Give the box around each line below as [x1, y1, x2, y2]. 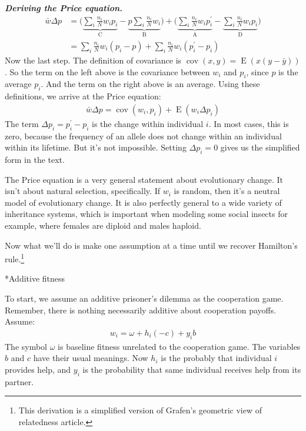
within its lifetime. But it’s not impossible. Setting [5, 141, 187, 153]
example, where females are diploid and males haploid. [5, 219, 201, 231]
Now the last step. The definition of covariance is [5, 54, 182, 66]
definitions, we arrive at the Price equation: [5, 90, 161, 102]
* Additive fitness [5, 272, 65, 285]
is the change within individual [92, 117, 204, 129]
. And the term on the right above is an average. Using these [41, 78, 260, 90]
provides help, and [5, 363, 71, 375]
